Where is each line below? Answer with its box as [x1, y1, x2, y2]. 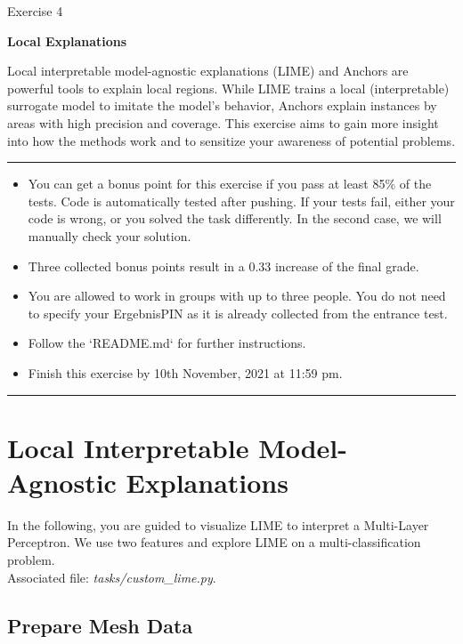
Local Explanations [7, 31, 127, 50]
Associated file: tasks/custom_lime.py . [7, 568, 216, 586]
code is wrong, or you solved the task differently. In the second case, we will [28, 209, 442, 228]
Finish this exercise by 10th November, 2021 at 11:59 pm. [28, 363, 343, 382]
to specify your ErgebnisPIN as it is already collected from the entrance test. [28, 303, 448, 322]
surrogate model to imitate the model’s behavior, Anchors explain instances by [7, 96, 437, 115]
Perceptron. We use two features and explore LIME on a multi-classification [7, 533, 421, 551]
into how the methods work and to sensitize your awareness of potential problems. [7, 131, 456, 149]
